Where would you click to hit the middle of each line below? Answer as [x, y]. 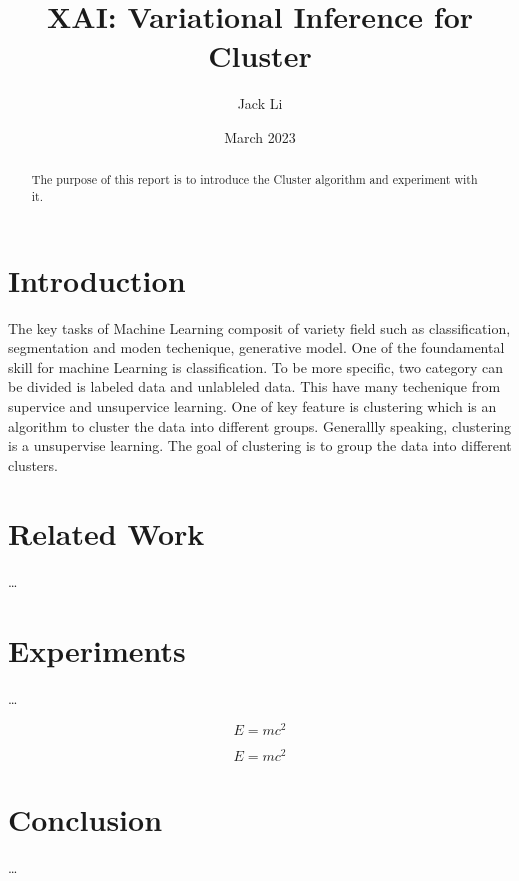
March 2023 [260, 136]
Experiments [97, 650]
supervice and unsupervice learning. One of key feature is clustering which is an [252, 405]
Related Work [106, 533]
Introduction [97, 279]
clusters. [33, 464]
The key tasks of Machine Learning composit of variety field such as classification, [259, 327]
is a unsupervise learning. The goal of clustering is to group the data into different [260, 445]
